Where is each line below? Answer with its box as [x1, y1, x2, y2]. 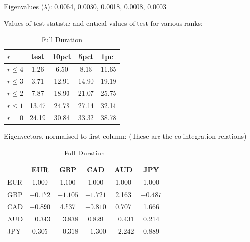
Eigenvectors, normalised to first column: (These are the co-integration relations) [4, 131, 247, 141]
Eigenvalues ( [4, 1, 44, 11]
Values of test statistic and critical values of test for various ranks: [4, 18, 203, 28]
